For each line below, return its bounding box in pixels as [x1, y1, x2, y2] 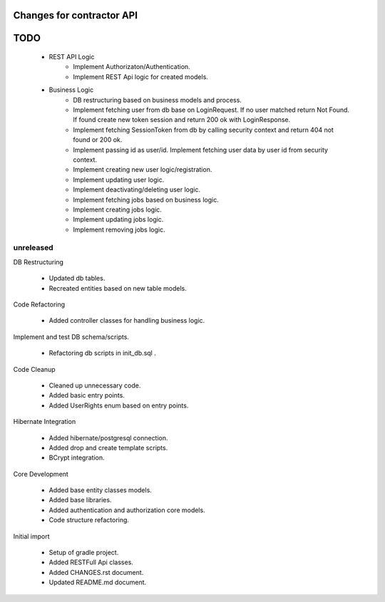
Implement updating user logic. [73, 175, 165, 184]
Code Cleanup [13, 365, 56, 373]
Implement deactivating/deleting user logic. [73, 185, 201, 194]
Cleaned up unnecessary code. [48, 381, 141, 390]
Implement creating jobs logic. [73, 205, 162, 214]
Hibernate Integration [13, 417, 76, 426]
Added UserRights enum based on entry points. [48, 401, 189, 410]
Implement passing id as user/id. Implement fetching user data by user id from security [73, 145, 328, 154]
